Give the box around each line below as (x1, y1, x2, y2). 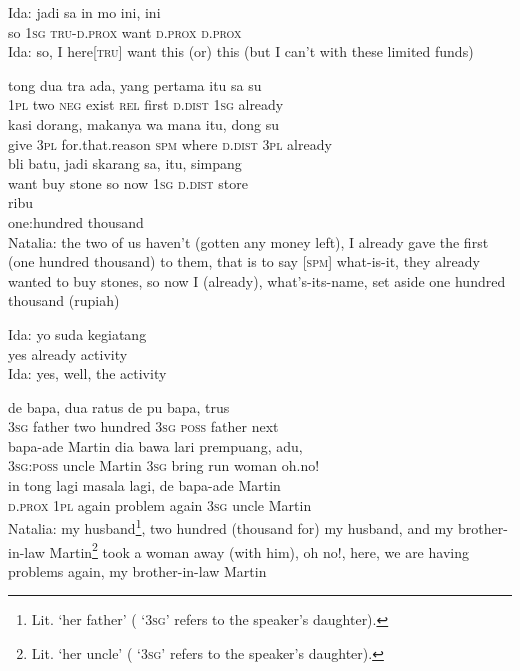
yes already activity (8, 343, 128, 364)
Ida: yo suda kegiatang (8, 323, 147, 344)
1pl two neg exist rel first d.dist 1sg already (8, 94, 284, 115)
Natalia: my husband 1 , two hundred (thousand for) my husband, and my (8, 515, 454, 538)
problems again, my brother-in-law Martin (8, 560, 267, 581)
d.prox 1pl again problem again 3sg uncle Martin (8, 494, 312, 515)
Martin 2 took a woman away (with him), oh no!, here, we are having (49, 538, 469, 562)
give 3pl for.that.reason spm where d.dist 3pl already (8, 133, 332, 154)
